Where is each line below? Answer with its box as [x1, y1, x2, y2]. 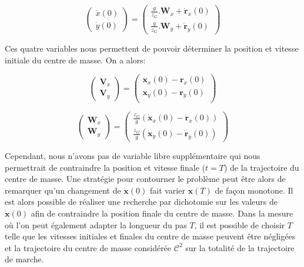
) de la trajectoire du [223, 161, 299, 173]
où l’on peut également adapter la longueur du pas [5, 218, 187, 231]
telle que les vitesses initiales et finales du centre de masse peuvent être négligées [5, 230, 296, 242]
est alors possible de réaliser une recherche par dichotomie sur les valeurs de [5, 195, 278, 208]
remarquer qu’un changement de [5, 184, 121, 196]
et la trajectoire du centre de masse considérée [5, 241, 172, 254]
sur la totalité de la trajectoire [185, 241, 295, 254]
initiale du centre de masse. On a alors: [5, 53, 146, 66]
